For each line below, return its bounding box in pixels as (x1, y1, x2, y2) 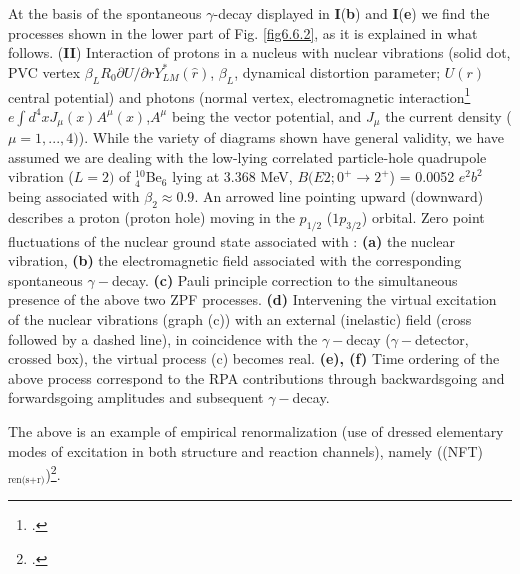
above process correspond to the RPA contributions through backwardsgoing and (8, 367, 505, 388)
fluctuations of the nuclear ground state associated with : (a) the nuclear (8, 230, 455, 251)
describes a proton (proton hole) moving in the (8, 206, 295, 227)
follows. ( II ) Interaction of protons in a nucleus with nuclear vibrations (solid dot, (8, 42, 511, 63)
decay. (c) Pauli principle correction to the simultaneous (111, 269, 458, 290)
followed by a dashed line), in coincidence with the (8, 328, 318, 349)
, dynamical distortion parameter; (234, 61, 441, 82)
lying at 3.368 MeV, (172, 166, 293, 187)
